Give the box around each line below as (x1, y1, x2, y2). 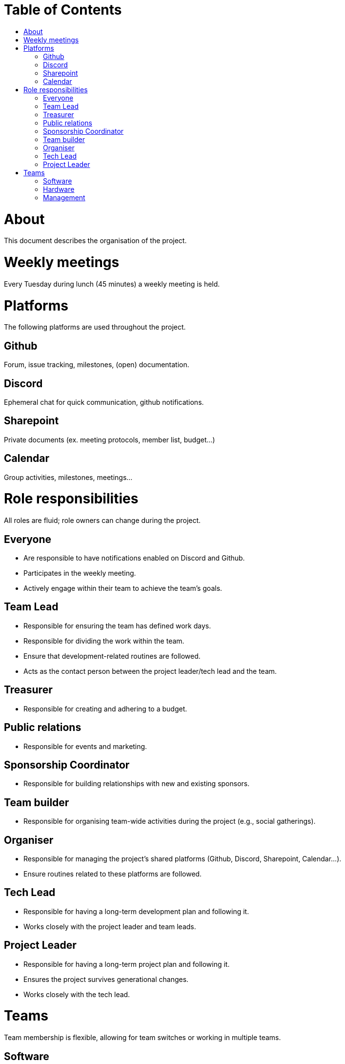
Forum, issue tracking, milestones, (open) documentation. (4, 360, 189, 369)
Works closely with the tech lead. (23, 990, 130, 999)
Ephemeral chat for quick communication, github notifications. (4, 397, 204, 406)
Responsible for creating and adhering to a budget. (23, 704, 187, 713)
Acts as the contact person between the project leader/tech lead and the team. (23, 667, 277, 675)
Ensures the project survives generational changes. (23, 975, 189, 983)
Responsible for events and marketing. (23, 742, 147, 751)
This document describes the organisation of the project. (4, 236, 187, 245)
